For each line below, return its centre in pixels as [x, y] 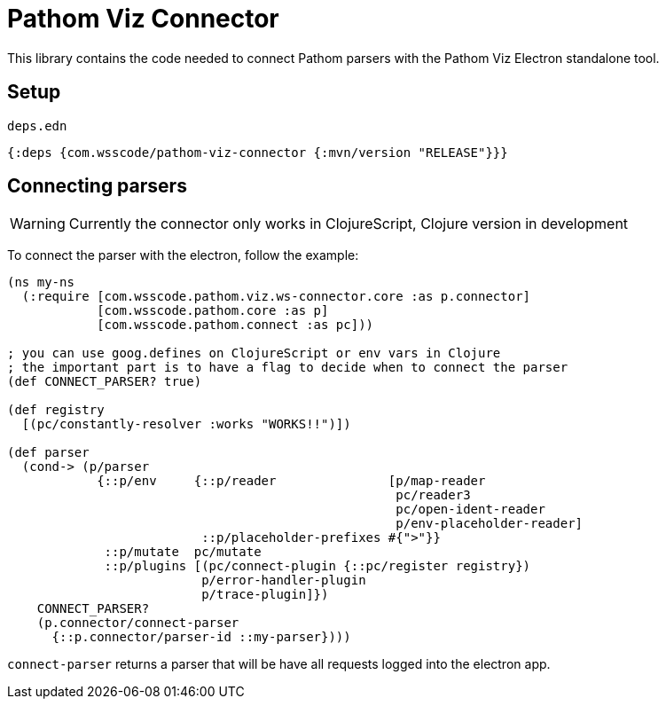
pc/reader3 [433, 495]
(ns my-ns [41, 282]
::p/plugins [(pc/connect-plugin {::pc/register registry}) [317, 566]
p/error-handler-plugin [284, 580]
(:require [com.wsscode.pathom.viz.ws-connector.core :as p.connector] [276, 297]
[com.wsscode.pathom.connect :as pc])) [235, 325]
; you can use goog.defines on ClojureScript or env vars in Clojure [254, 353]
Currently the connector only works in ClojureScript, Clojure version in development [349, 224]
